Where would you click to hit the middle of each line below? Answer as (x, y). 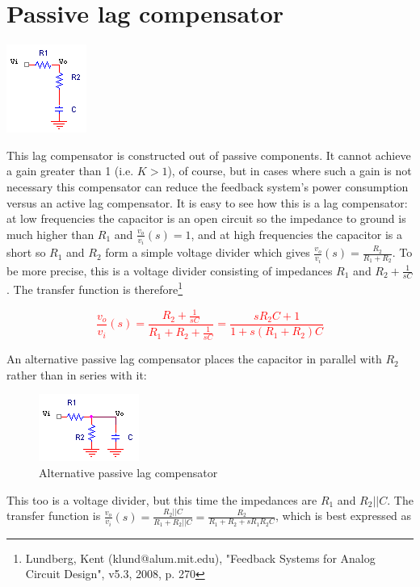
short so (26, 252)
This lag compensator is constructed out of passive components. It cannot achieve (209, 155)
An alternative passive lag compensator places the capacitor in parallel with (194, 359)
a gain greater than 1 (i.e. (70, 171)
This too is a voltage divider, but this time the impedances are (162, 499)
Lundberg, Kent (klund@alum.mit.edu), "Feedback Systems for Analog (200, 558)
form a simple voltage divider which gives (208, 252)
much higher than (50, 234)
